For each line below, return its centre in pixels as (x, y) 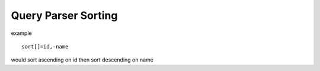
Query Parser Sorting (64, 15)
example (21, 33)
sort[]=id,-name (45, 46)
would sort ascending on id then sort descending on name (82, 60)
